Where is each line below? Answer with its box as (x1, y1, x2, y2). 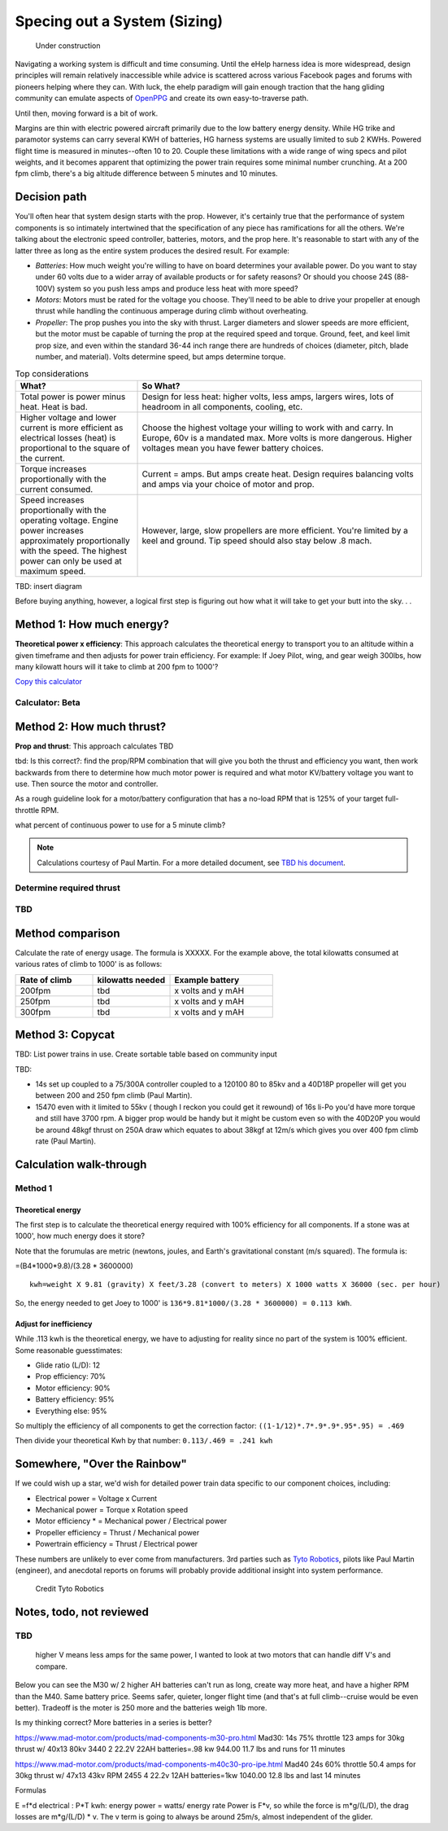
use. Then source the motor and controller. (15, 779, 159, 788)
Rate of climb (20, 974, 72, 986)
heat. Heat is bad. (20, 401, 89, 412)
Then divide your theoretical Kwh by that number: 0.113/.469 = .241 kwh (15, 1436, 273, 1446)
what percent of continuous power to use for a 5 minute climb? (15, 820, 226, 830)
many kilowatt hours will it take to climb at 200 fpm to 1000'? (15, 661, 219, 671)
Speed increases (20, 494, 85, 505)
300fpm (20, 1006, 51, 1017)
